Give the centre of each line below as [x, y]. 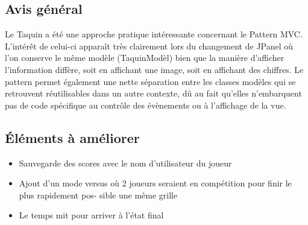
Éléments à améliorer [72, 137]
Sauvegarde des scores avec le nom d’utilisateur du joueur [125, 163]
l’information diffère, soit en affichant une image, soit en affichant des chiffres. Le [154, 69]
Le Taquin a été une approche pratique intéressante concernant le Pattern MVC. [154, 34]
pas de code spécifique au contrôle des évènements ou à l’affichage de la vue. [146, 105]
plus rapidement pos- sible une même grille [98, 195]
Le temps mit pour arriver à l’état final [91, 215]
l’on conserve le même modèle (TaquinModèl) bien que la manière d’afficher [145, 58]
